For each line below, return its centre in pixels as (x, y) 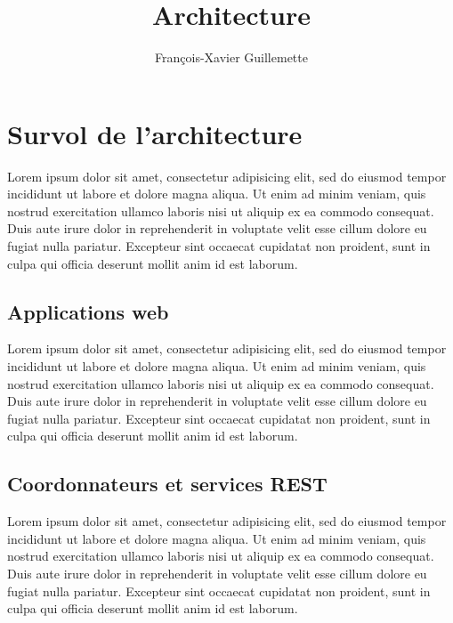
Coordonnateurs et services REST (167, 484)
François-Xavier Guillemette (231, 57)
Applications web (88, 311)
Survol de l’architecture (155, 133)
